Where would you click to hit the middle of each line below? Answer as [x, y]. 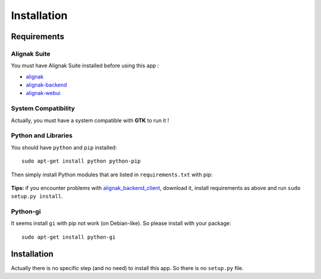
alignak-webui [43, 93]
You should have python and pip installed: [64, 147]
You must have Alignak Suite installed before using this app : [85, 66]
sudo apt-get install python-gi [69, 237]
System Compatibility [43, 109]
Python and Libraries [42, 135]
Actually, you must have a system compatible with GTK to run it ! [90, 120]
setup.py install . [37, 196]
